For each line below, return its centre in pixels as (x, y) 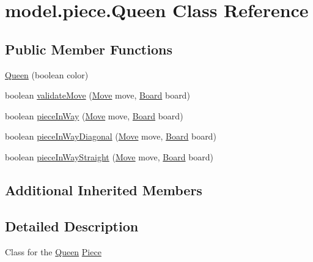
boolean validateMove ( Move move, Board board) (98, 95)
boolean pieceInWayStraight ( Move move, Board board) (109, 156)
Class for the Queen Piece (53, 251)
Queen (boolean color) (47, 74)
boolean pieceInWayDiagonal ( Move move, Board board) (111, 136)
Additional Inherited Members (104, 189)
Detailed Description (72, 226)
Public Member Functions (89, 49)
